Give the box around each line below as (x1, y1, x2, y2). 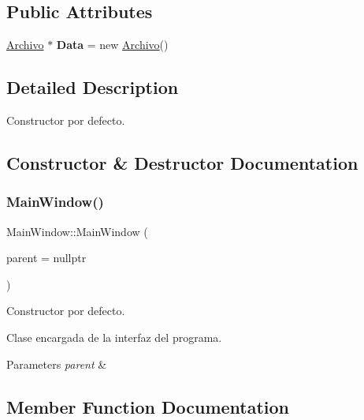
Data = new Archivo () (56, 36, 169, 53)
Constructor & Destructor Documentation (6, 150, 358, 174)
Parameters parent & (6, 355, 107, 372)
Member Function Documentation (6, 394, 290, 418)
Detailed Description (6, 75, 179, 99)
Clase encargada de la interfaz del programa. (6, 328, 222, 345)
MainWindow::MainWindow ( (6, 223, 148, 239)
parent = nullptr (6, 249, 87, 266)
